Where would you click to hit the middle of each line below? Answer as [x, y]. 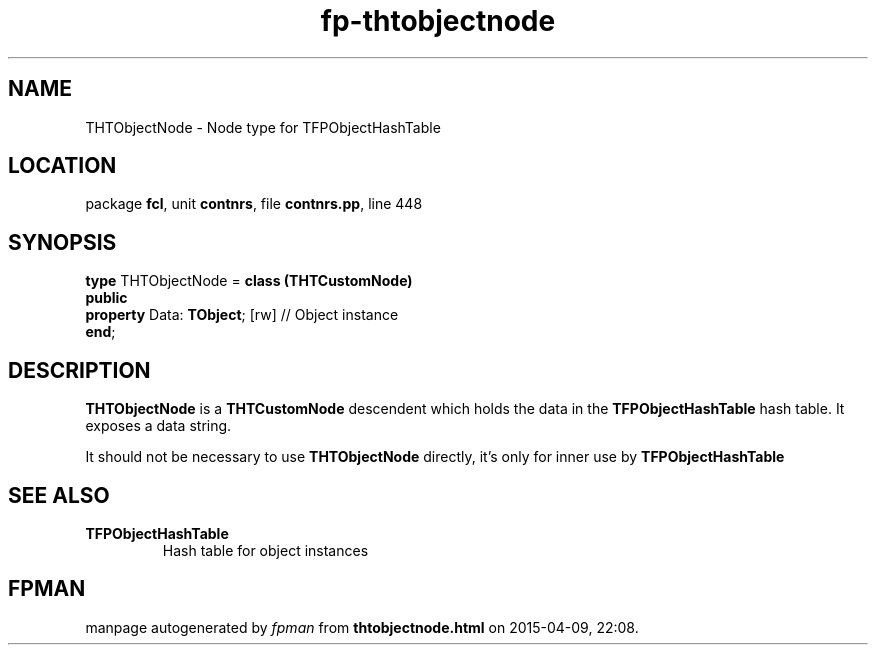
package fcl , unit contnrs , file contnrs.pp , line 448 [254, 204]
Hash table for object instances [265, 550]
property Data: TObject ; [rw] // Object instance [242, 315]
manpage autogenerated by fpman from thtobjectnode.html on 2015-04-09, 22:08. [362, 627]
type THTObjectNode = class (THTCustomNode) [249, 281]
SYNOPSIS [62, 242]
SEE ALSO [59, 495]
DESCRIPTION [79, 370]
